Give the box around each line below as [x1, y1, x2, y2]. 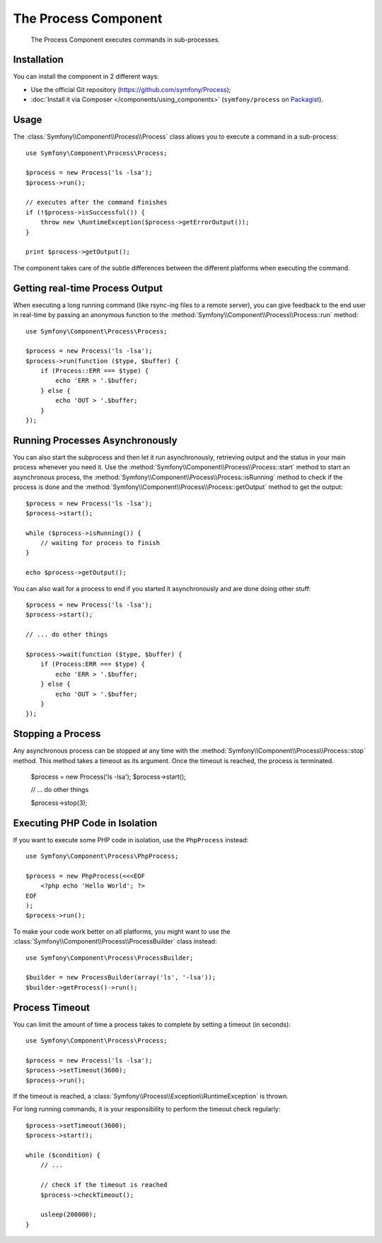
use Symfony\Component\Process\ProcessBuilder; [25, 953, 194, 962]
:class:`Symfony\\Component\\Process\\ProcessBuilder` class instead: [13, 937, 217, 946]
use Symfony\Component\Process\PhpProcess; [25, 852, 179, 860]
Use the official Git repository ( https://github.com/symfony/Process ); [30, 85, 231, 93]
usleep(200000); [40, 1210, 97, 1219]
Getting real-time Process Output [13, 282, 163, 294]
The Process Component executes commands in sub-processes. [30, 35, 221, 44]
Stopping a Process [13, 728, 101, 740]
